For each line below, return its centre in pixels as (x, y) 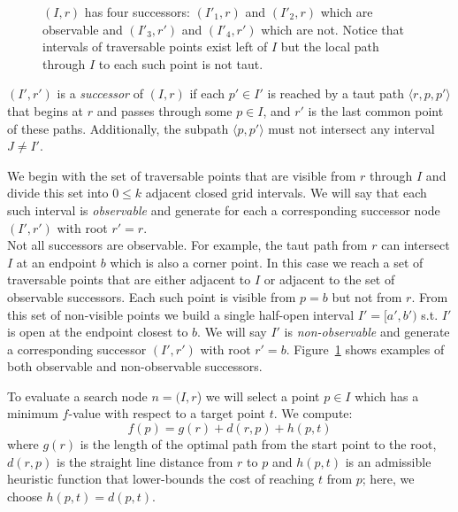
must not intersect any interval (351, 128)
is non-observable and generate (367, 332)
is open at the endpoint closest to (98, 332)
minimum (33, 413)
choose (25, 496)
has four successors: (137, 12)
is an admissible (388, 461)
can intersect (416, 245)
